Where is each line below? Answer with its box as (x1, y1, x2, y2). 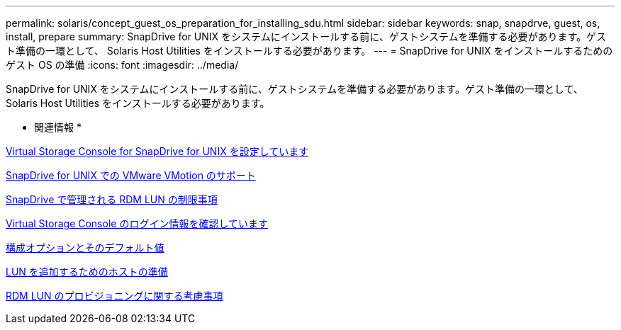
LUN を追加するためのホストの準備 (6, 266, 168, 278)
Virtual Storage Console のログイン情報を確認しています (6, 217, 268, 229)
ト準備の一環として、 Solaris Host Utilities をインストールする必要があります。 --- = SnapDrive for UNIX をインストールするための (6, 45, 613, 57)
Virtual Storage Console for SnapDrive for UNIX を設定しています (6, 145, 309, 157)
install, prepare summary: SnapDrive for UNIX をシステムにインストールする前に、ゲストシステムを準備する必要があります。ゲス (6, 30, 607, 42)
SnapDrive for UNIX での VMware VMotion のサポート (6, 169, 256, 181)
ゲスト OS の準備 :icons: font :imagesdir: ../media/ (6, 59, 239, 71)
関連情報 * (34, 121, 82, 133)
